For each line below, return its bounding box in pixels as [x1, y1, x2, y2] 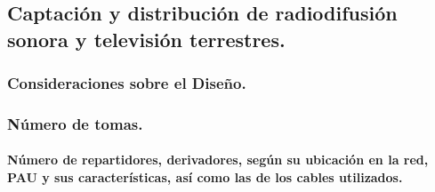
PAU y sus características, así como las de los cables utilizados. [7, 168, 403, 187]
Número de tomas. [7, 112, 143, 134]
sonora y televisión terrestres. [7, 25, 286, 52]
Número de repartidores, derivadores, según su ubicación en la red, [7, 150, 429, 169]
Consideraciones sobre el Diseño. [7, 72, 246, 94]
